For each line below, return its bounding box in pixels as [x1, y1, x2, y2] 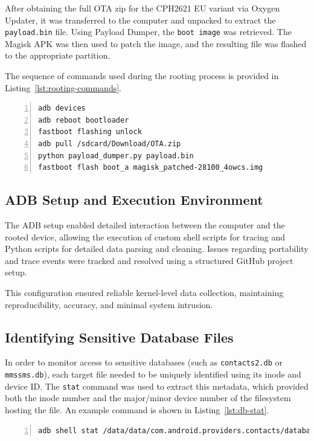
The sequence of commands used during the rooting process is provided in [5, 69, 279, 82]
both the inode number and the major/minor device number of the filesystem [5, 391, 291, 404]
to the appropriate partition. [5, 49, 111, 62]
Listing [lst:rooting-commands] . [5, 81, 122, 94]
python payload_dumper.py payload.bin [38, 151, 194, 160]
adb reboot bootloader [38, 115, 129, 124]
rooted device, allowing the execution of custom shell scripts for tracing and [5, 230, 286, 243]
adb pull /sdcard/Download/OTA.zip [38, 140, 181, 148]
